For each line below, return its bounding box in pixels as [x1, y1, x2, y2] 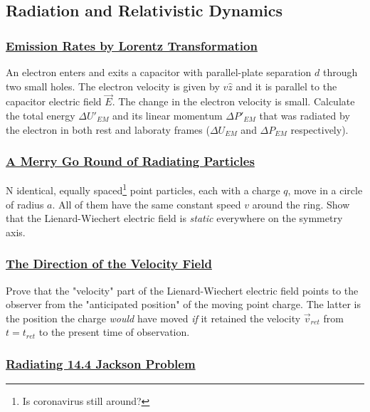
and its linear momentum [112, 108, 223, 122]
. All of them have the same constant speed [52, 196, 241, 211]
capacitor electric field [6, 94, 102, 109]
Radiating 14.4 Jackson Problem [6, 354, 196, 372]
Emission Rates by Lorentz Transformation [6, 36, 258, 54]
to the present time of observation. [38, 324, 190, 339]
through [322, 65, 358, 79]
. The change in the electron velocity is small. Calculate [112, 94, 355, 109]
